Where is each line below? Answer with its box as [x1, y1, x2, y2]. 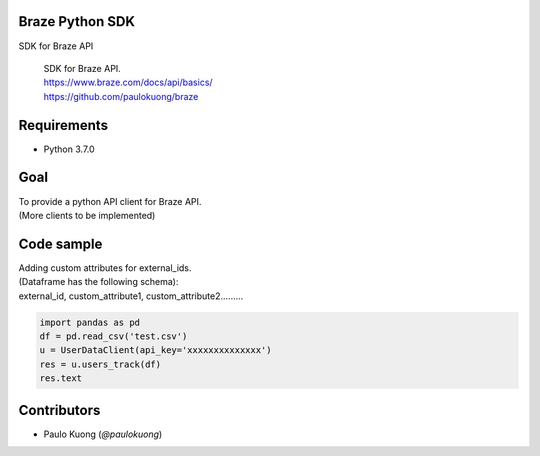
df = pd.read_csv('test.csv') [39, 330, 188, 342]
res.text [39, 373, 83, 384]
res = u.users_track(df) [39, 358, 162, 370]
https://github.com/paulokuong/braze [43, 90, 199, 102]
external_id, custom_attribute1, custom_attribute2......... [18, 290, 244, 302]
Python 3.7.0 [43, 143, 95, 155]
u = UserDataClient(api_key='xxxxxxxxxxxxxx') [39, 345, 272, 356]
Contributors [18, 401, 101, 419]
